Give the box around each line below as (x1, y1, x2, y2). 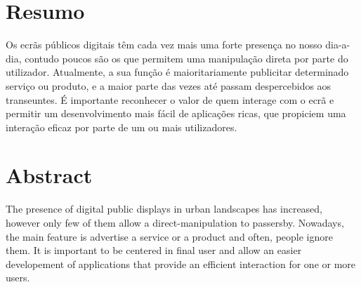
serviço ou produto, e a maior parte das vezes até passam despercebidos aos (6, 78, 332, 93)
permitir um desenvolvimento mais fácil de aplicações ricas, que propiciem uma (6, 106, 346, 121)
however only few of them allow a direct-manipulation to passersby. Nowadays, (6, 215, 344, 229)
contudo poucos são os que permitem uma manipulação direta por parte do (25, 51, 348, 65)
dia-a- (325, 37, 350, 52)
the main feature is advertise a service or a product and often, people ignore (6, 229, 333, 243)
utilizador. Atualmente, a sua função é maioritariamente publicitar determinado (6, 65, 349, 79)
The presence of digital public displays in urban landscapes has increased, (6, 201, 323, 216)
